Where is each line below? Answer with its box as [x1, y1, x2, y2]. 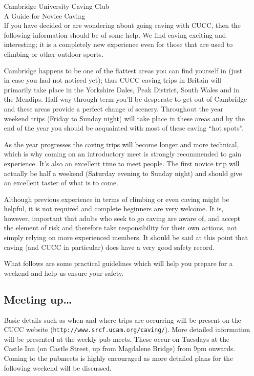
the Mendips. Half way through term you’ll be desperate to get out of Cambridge [4, 94, 247, 104]
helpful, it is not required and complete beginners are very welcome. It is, [4, 203, 224, 214]
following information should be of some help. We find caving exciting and [4, 29, 226, 40]
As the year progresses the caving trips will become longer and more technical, [4, 139, 239, 149]
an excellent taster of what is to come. [4, 177, 118, 188]
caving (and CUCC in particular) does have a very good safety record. [4, 242, 214, 252]
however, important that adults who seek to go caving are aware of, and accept [4, 213, 241, 223]
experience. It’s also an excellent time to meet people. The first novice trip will [4, 158, 240, 168]
